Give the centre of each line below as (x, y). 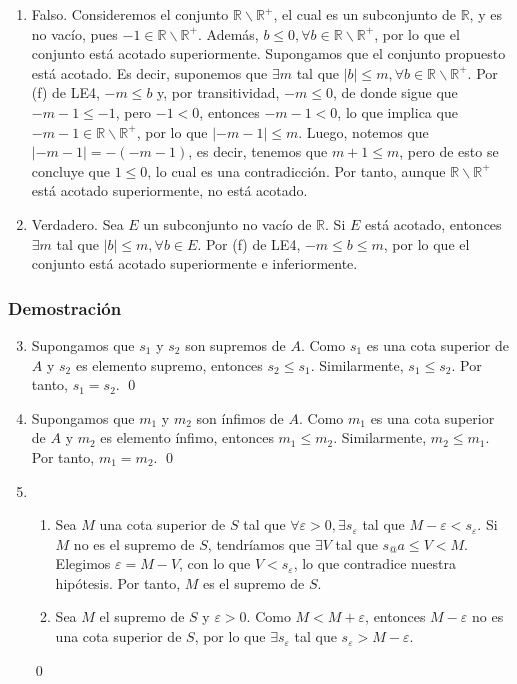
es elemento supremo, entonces (169, 364)
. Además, (228, 33)
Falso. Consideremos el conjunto (130, 14)
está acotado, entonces (433, 223)
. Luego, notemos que (363, 131)
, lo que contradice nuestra (374, 563)
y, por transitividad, (218, 92)
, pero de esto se (449, 151)
